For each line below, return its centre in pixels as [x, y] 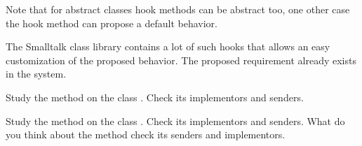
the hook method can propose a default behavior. [112, 23]
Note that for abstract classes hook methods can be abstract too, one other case [178, 9]
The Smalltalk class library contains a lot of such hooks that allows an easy [168, 46]
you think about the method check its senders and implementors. [146, 134]
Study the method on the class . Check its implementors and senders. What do [175, 121]
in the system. [36, 74]
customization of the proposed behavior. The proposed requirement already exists [181, 60]
